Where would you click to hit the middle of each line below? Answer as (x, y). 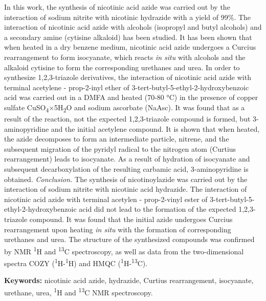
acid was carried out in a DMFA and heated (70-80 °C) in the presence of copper (131, 97)
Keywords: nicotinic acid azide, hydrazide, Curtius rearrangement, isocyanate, (129, 280)
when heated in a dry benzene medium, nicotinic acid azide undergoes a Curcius (130, 47)
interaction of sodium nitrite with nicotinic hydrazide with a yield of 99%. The (128, 17)
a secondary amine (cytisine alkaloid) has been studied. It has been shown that (128, 37)
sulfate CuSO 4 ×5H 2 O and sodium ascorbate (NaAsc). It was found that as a (125, 108)
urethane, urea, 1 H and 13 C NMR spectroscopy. (79, 291)
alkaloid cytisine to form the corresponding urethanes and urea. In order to (122, 67)
